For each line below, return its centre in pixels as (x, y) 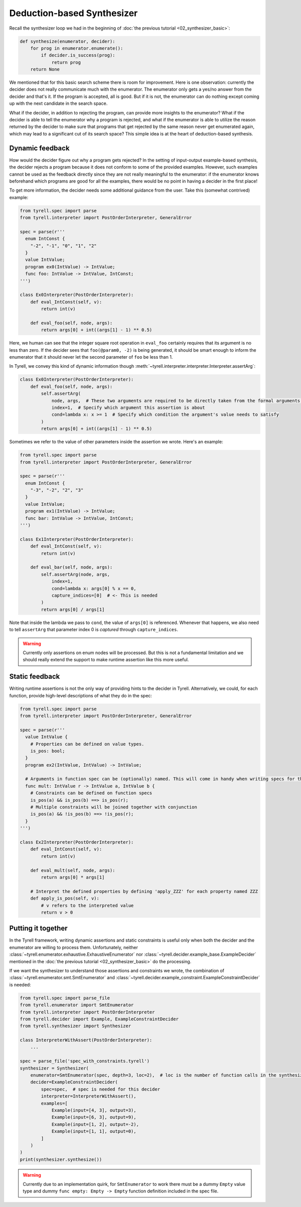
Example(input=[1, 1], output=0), (94, 1131)
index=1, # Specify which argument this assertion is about (128, 408)
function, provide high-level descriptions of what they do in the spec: (81, 695)
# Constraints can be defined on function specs (91, 793)
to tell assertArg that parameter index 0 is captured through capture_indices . (94, 630)
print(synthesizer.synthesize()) (61, 1159)
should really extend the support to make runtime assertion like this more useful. (106, 660)
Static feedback (35, 676)
